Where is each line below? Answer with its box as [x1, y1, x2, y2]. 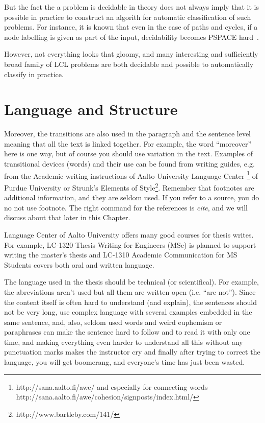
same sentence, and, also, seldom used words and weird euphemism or [4, 316, 222, 327]
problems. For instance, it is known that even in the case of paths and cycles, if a [4, 21, 258, 32]
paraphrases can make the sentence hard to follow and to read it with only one [4, 326, 250, 337]
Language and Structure [4, 99, 178, 120]
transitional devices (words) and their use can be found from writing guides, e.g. [4, 158, 255, 169]
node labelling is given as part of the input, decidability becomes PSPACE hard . [4, 31, 259, 42]
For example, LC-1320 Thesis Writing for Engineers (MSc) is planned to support [4, 239, 256, 250]
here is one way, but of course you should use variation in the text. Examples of [4, 148, 253, 159]
